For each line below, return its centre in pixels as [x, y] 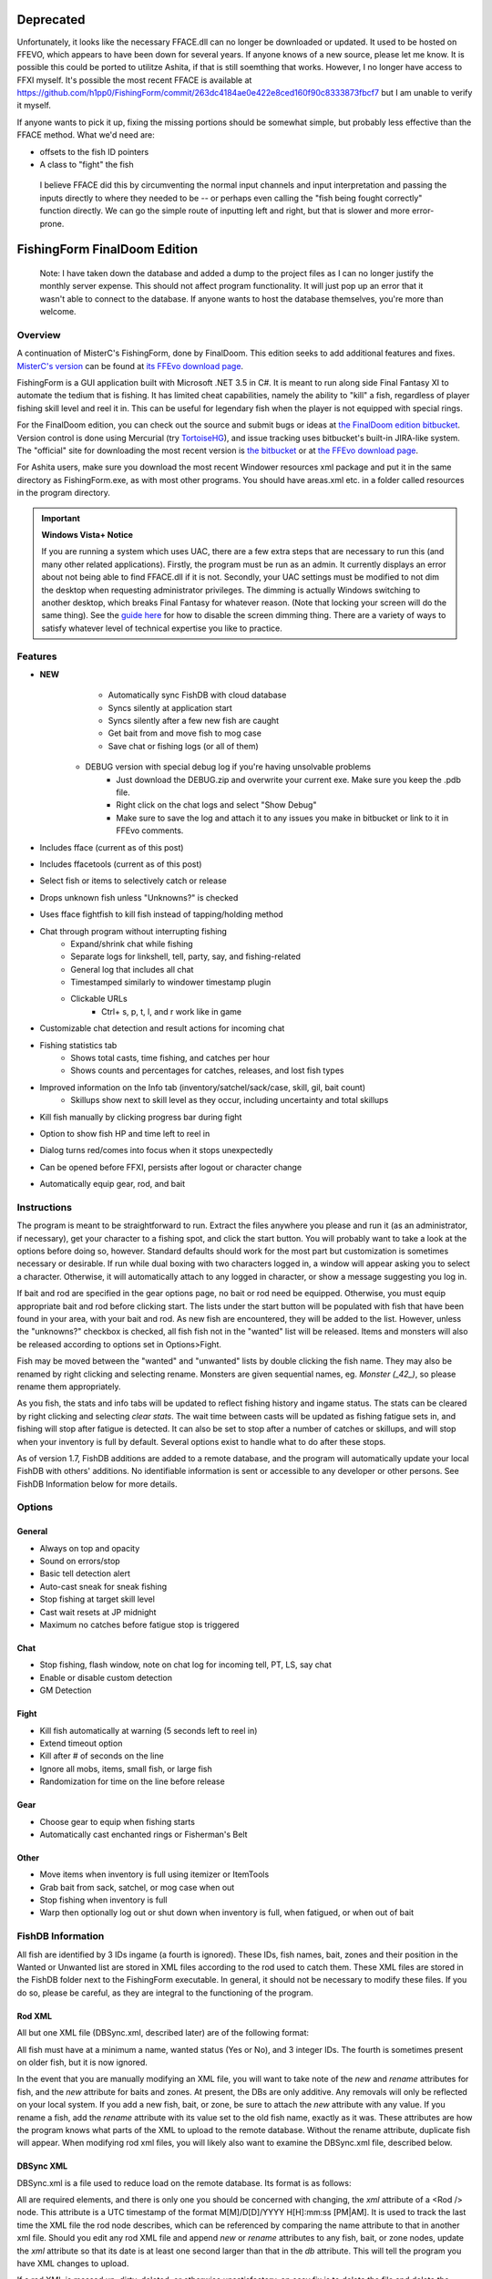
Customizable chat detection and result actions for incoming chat [162, 1028]
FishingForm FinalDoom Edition [108, 249]
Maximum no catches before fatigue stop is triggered [139, 1625]
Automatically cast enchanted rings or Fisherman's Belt [143, 1834]
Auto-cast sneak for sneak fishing [103, 1586]
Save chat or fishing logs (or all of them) [183, 746]
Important [61, 518]
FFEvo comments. [150, 830]
